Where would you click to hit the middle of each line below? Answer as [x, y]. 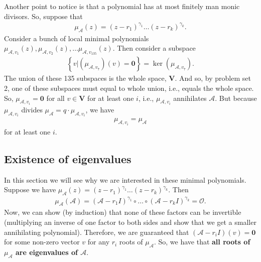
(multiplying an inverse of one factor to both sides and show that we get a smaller [130, 222]
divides [32, 109]
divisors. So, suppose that [43, 16]
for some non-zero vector [42, 242]
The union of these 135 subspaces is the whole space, [85, 78]
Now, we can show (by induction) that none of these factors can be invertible [123, 212]
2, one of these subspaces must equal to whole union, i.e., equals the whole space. [129, 88]
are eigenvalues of [47, 252]
